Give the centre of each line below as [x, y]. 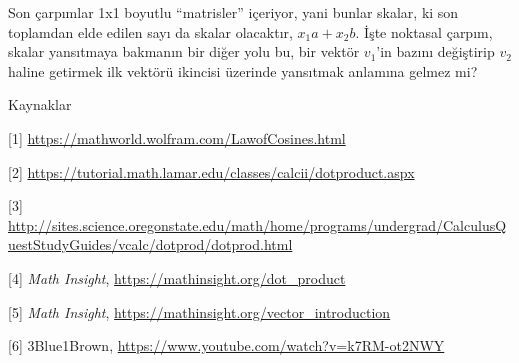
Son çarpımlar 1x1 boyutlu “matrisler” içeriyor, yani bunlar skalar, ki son [233, 12]
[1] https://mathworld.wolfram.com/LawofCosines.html [177, 137]
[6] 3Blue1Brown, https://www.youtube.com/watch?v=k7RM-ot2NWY [226, 345]
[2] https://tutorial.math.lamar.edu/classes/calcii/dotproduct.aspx [211, 171]
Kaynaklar [40, 104]
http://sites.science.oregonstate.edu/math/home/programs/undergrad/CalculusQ [257, 224]
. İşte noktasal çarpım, [424, 31]
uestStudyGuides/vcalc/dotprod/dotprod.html [150, 244]
